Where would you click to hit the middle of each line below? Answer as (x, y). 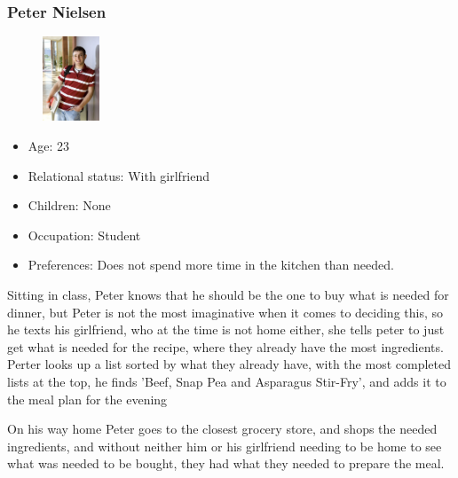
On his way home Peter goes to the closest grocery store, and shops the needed (222, 429)
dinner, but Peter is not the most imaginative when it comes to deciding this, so (225, 312)
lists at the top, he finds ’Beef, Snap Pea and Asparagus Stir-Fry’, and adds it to (227, 381)
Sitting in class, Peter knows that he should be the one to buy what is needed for (228, 294)
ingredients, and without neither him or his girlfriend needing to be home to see (225, 446)
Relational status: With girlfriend (119, 175)
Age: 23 (49, 145)
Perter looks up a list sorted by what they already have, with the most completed (229, 364)
